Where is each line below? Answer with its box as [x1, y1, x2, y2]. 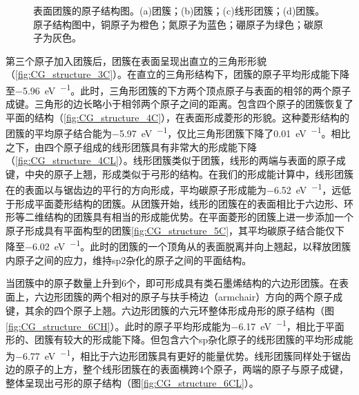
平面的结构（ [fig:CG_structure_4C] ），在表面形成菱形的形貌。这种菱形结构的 [6, 110, 350, 124]
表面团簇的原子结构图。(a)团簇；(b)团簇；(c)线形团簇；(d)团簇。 [33, 3, 325, 17]
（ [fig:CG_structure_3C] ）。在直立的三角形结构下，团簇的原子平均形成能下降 [6, 67, 350, 81]
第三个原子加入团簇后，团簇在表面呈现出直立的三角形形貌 [6, 53, 266, 68]
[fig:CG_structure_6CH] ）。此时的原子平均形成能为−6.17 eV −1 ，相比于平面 [6, 317, 345, 333]
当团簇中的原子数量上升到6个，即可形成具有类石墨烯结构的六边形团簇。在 [6, 276, 339, 290]
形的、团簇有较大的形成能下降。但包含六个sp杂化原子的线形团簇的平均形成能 [6, 332, 353, 347]
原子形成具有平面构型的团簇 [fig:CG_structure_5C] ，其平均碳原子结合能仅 [6, 223, 336, 237]
